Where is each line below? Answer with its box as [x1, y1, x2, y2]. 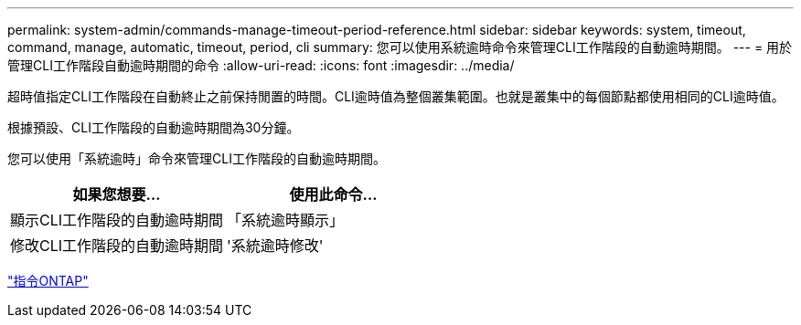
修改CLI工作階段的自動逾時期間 [10, 236, 224, 255]
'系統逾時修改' [227, 236, 324, 255]
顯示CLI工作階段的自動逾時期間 [10, 211, 224, 229]
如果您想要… [72, 185, 161, 204]
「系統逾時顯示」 [227, 211, 345, 229]
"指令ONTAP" [7, 273, 89, 288]
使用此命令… [289, 185, 378, 204]
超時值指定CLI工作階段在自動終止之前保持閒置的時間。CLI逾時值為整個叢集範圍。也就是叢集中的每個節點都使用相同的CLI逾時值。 [7, 89, 785, 104]
